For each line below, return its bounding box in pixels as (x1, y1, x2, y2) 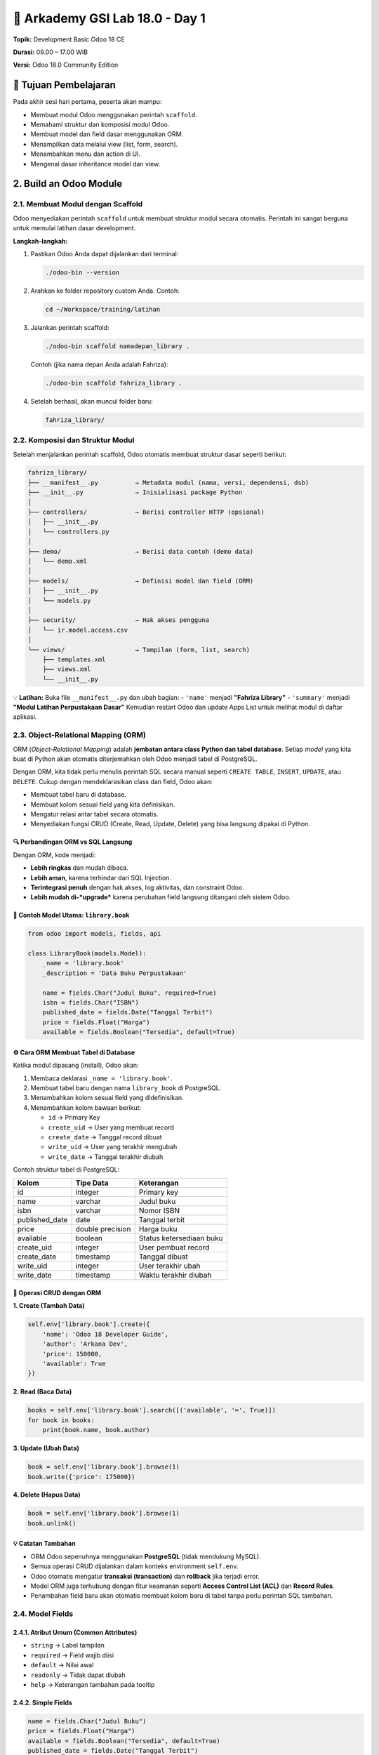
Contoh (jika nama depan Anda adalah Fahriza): (30, 360, 168, 369)
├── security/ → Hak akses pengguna (27, 616, 210, 624)
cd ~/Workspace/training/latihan (45, 305, 161, 313)
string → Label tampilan (30, 1641, 105, 1650)
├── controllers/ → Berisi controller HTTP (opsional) (27, 508, 265, 516)
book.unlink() (27, 1519, 77, 1527)
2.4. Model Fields (13, 1609, 74, 1619)
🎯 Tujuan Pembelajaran (13, 79, 116, 91)
